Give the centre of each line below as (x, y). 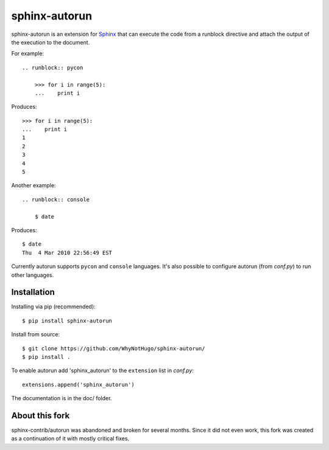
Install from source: (36, 334)
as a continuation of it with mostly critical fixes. (70, 438)
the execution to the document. (51, 42)
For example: (28, 54)
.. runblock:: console (56, 199)
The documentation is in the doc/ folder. (62, 398)
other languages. (33, 275)
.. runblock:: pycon (53, 67)
